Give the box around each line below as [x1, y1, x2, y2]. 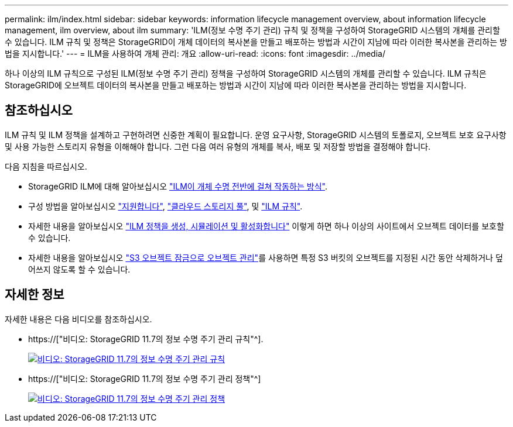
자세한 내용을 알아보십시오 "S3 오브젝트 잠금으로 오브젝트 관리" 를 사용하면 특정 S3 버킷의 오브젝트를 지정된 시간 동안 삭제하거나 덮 [28, 252, 503, 263]
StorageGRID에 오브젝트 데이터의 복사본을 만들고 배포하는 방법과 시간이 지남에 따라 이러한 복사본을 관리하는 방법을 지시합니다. [5, 80, 467, 90]
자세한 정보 [5, 287, 64, 302]
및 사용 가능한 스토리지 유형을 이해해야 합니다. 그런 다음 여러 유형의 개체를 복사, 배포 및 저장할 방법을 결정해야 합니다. [5, 141, 430, 151]
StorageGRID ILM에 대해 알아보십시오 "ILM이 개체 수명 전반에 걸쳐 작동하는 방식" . [28, 181, 327, 191]
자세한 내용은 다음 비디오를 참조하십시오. [5, 314, 152, 324]
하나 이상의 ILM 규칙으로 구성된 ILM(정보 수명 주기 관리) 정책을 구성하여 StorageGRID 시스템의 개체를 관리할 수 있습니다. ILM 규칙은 [5, 68, 487, 78]
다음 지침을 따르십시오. [5, 161, 87, 171]
